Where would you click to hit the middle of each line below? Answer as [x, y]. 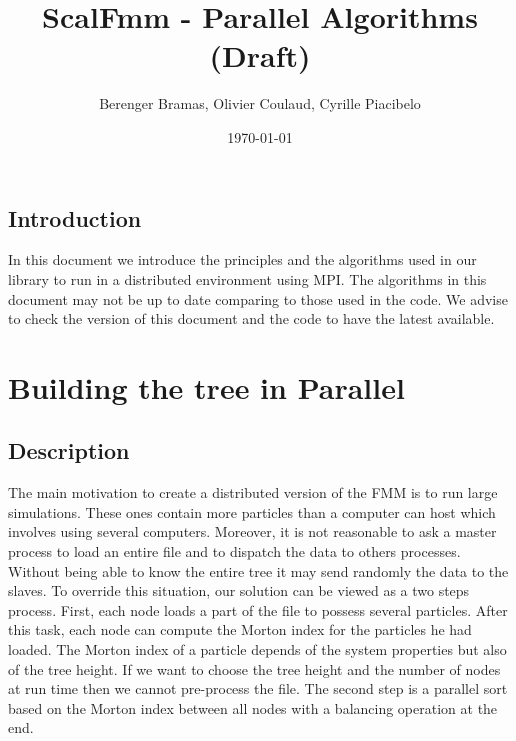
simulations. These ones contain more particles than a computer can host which [252, 511]
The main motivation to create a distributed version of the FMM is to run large [253, 492]
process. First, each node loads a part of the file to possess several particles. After [258, 609]
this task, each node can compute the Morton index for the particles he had [240, 629]
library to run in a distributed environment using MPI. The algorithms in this [247, 278]
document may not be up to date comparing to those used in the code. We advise [258, 298]
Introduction [75, 217]
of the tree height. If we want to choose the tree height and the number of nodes [254, 668]
